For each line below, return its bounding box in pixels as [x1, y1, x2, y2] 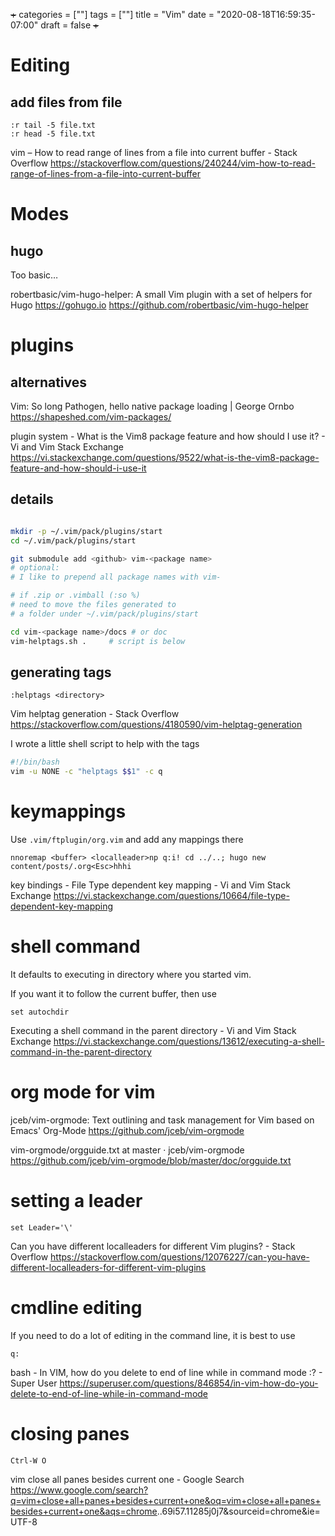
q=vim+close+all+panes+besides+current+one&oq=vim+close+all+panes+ [10, 1494, 322, 1506]
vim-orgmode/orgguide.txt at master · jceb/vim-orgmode [10, 1144, 245, 1156]
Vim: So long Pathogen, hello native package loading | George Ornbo [10, 400, 295, 412]
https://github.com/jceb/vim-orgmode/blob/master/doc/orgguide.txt [10, 1154, 292, 1166]
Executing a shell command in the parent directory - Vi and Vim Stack [10, 1025, 297, 1036]
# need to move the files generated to [10, 600, 177, 610]
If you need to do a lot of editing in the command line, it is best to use [10, 1329, 296, 1341]
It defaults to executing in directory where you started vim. [10, 969, 252, 980]
